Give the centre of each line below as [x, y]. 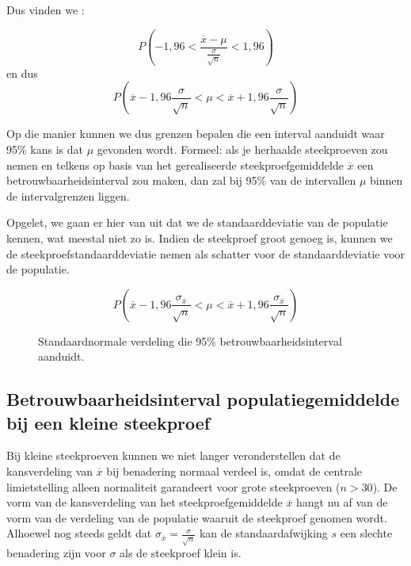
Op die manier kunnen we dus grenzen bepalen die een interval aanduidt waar [196, 134]
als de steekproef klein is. [181, 553]
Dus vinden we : [46, 10]
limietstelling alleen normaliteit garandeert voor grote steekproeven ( [173, 486]
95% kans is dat [45, 149]
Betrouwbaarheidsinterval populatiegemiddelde [203, 399]
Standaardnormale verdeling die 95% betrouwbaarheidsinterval [190, 340]
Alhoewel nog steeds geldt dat [79, 533]
